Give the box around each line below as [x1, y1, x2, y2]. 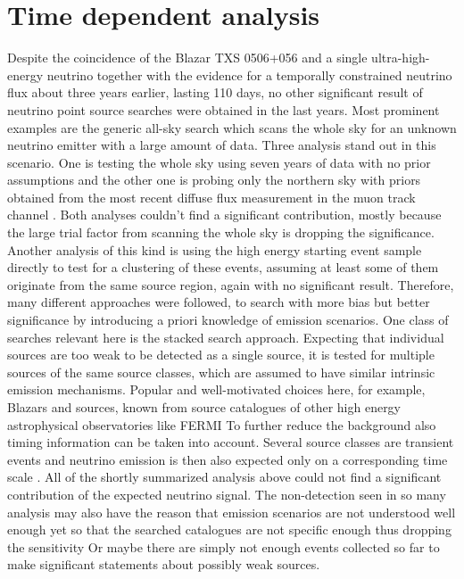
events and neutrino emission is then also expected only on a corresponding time [7, 450, 448, 468]
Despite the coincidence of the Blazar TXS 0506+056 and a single [7, 48, 368, 67]
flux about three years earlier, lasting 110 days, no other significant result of [7, 83, 423, 102]
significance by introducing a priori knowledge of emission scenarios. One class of [7, 310, 449, 329]
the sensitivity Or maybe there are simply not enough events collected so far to [7, 537, 440, 556]
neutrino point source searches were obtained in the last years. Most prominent [7, 100, 440, 119]
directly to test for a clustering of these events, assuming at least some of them [7, 258, 439, 277]
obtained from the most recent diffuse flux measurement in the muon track [7, 187, 416, 206]
